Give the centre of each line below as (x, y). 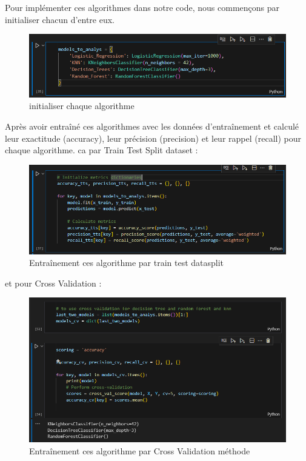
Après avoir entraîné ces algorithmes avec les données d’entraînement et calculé (152, 126)
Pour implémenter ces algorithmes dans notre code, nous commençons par (142, 7)
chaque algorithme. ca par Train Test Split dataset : (101, 150)
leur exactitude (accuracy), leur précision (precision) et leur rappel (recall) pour (153, 138)
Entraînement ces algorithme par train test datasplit (127, 263)
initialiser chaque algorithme (82, 106)
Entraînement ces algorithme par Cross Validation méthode (140, 450)
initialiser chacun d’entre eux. (60, 19)
